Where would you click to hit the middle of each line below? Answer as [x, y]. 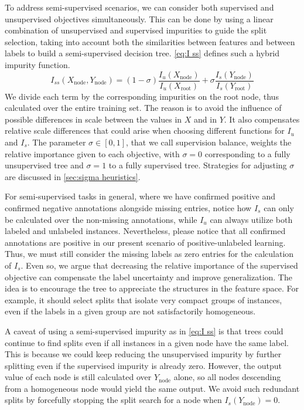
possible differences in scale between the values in [93, 119]
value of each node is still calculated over [78, 377]
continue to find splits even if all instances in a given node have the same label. [147, 342]
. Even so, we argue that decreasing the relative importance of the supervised [159, 265]
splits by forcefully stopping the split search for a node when [113, 400]
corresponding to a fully [247, 153]
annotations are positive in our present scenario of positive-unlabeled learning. [145, 242]
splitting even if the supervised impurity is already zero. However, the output [144, 365]
